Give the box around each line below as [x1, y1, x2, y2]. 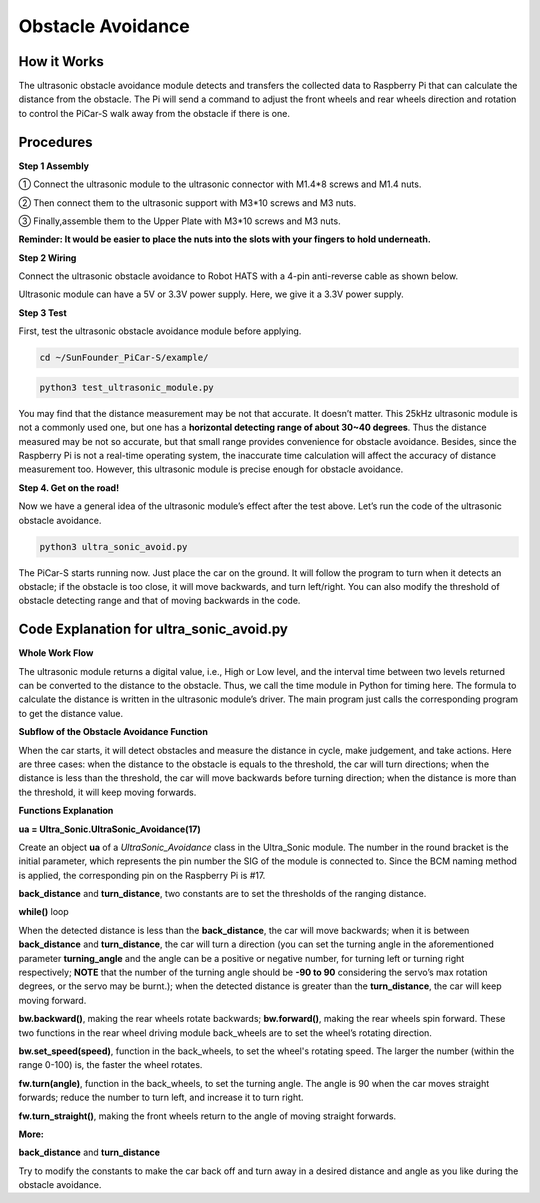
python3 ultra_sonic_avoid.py [39, 541, 188, 552]
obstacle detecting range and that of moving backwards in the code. [18, 595, 301, 607]
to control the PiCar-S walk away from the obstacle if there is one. [18, 107, 290, 119]
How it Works [18, 53, 104, 70]
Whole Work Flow [18, 647, 94, 659]
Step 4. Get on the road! [18, 481, 120, 494]
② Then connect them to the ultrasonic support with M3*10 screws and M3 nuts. [18, 196, 357, 209]
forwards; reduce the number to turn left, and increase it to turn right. [18, 1091, 304, 1104]
